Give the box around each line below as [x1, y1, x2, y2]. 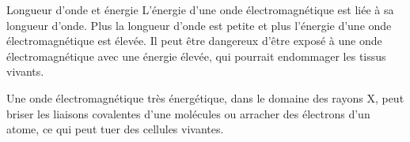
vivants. [6, 63, 44, 80]
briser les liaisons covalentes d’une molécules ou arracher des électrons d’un [6, 105, 370, 121]
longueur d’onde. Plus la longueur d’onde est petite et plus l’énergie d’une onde [6, 17, 392, 33]
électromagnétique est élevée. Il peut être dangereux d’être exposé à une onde [6, 32, 382, 49]
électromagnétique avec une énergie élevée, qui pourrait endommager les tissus [6, 47, 386, 64]
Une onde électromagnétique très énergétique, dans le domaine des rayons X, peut [6, 89, 404, 106]
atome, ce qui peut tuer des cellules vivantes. [6, 121, 224, 137]
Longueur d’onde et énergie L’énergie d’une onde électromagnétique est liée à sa [6, 2, 394, 17]
